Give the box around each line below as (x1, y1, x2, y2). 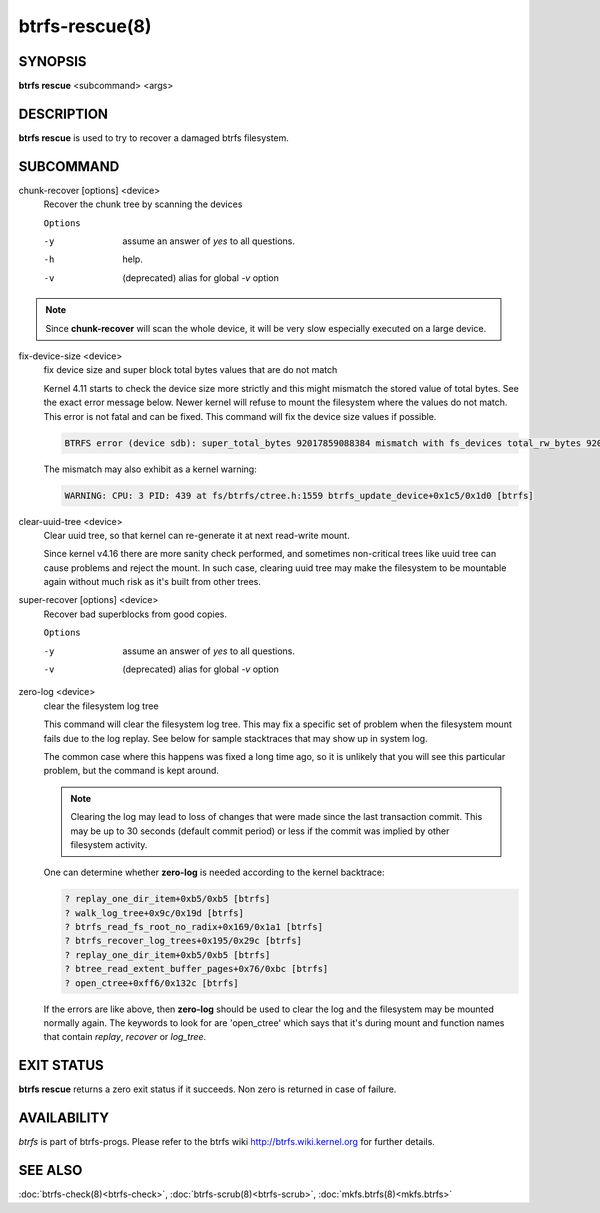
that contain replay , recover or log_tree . (43, 1031, 207, 1043)
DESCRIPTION (18, 105, 109, 122)
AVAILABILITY (18, 1110, 110, 1127)
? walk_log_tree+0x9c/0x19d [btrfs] (64, 907, 245, 919)
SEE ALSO (18, 1162, 83, 1179)
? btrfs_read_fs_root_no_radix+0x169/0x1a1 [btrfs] (64, 921, 324, 933)
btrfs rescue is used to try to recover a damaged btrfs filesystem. (18, 131, 290, 144)
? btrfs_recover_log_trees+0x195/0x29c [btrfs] (64, 935, 302, 947)
